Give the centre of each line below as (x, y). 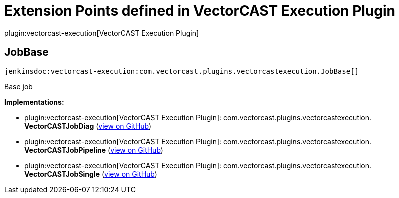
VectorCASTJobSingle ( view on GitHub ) (91, 174)
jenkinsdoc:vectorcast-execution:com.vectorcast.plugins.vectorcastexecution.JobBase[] (182, 71)
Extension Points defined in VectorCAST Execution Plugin (200, 11)
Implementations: (34, 102)
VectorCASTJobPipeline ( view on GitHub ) (94, 150)
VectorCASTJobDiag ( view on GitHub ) (88, 126)
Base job (18, 86)
